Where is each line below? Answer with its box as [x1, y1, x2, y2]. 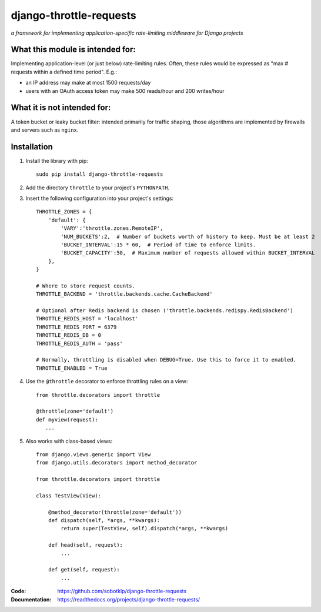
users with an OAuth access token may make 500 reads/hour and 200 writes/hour [25, 87, 225, 94]
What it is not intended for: [11, 103, 111, 113]
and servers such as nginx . [11, 126, 79, 133]
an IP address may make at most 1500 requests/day [25, 79, 151, 86]
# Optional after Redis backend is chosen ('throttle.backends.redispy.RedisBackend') [36, 307, 293, 314]
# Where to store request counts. [36, 282, 135, 289]
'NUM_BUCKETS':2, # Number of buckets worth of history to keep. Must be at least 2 [61, 233, 315, 240]
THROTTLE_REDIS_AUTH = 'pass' [36, 340, 123, 347]
